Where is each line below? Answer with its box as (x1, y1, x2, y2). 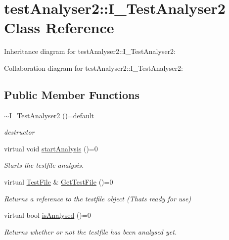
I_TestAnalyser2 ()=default (9, 110, 94, 120)
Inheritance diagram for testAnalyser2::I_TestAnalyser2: (4, 46, 176, 56)
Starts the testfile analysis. (4, 160, 84, 170)
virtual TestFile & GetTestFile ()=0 (4, 177, 113, 187)
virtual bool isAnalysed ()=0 (4, 210, 91, 220)
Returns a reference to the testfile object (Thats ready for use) (4, 193, 191, 203)
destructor (4, 127, 35, 137)
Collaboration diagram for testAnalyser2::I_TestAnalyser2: (4, 62, 183, 73)
